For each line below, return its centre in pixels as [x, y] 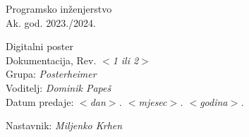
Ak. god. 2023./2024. [51, 22]
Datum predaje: [40, 101]
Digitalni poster [40, 46]
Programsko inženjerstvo [59, 8]
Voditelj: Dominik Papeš [59, 87]
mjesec [153, 101]
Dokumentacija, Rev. [51, 60]
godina [214, 101]
